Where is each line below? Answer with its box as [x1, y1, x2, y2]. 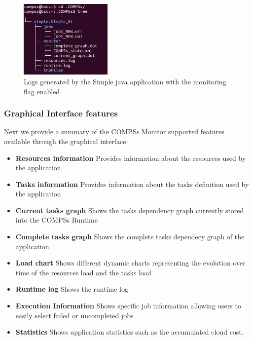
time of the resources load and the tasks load [15, 267, 151, 277]
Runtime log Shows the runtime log [15, 284, 128, 294]
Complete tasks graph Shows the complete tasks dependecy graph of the [15, 231, 245, 242]
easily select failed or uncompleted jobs [15, 310, 134, 320]
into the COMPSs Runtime [15, 215, 98, 225]
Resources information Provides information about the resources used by [15, 152, 246, 163]
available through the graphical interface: [4, 136, 128, 146]
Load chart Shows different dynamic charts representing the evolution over [15, 258, 246, 268]
